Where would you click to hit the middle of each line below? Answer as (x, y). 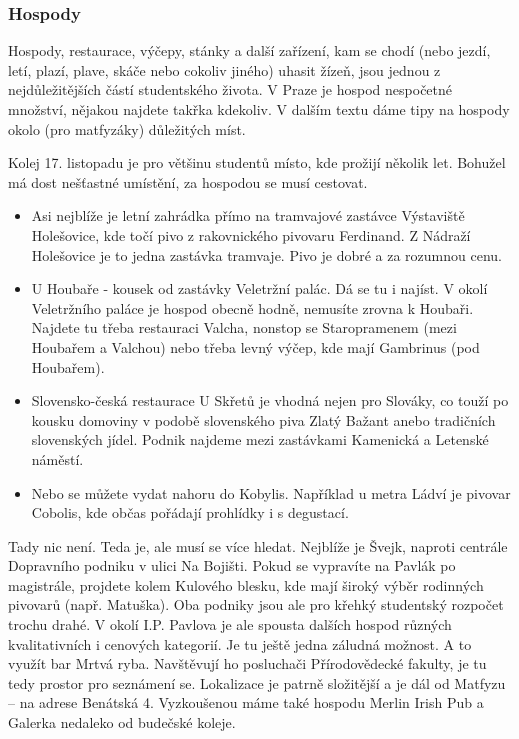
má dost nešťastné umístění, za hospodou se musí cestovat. (188, 181)
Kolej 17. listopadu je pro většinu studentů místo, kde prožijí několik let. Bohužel (257, 162)
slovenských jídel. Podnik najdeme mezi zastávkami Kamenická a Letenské (260, 439)
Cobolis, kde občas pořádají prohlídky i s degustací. (190, 512)
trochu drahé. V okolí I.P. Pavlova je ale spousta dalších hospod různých (230, 624)
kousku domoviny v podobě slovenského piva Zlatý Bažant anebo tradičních (263, 419)
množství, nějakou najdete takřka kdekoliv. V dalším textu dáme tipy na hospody (259, 109)
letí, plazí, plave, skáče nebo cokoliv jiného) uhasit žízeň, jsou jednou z (224, 69)
